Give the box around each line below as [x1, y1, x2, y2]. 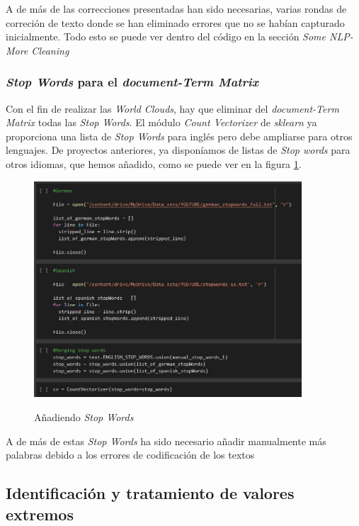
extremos [6, 503, 74, 525]
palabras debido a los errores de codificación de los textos [6, 447, 255, 462]
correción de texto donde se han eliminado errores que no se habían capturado [6, 15, 345, 30]
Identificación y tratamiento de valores [6, 482, 295, 504]
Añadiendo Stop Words [34, 410, 134, 424]
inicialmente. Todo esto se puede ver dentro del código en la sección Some [6, 29, 326, 44]
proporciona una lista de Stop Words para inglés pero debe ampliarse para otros [6, 128, 353, 143]
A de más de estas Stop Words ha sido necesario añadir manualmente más [6, 433, 326, 448]
